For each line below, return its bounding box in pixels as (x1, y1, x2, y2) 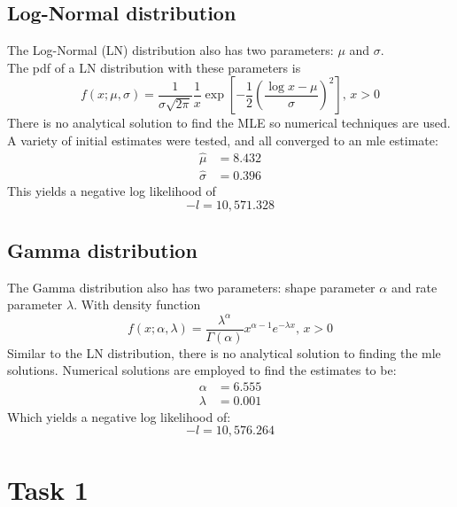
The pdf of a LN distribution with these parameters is (7, 58, 301, 76)
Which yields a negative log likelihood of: (7, 407, 231, 425)
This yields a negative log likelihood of (7, 182, 216, 200)
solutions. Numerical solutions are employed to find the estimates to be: (7, 361, 397, 379)
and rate (391, 277, 438, 296)
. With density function (74, 295, 201, 314)
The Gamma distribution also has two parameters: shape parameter (7, 277, 376, 296)
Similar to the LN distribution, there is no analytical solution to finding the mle (7, 343, 441, 362)
